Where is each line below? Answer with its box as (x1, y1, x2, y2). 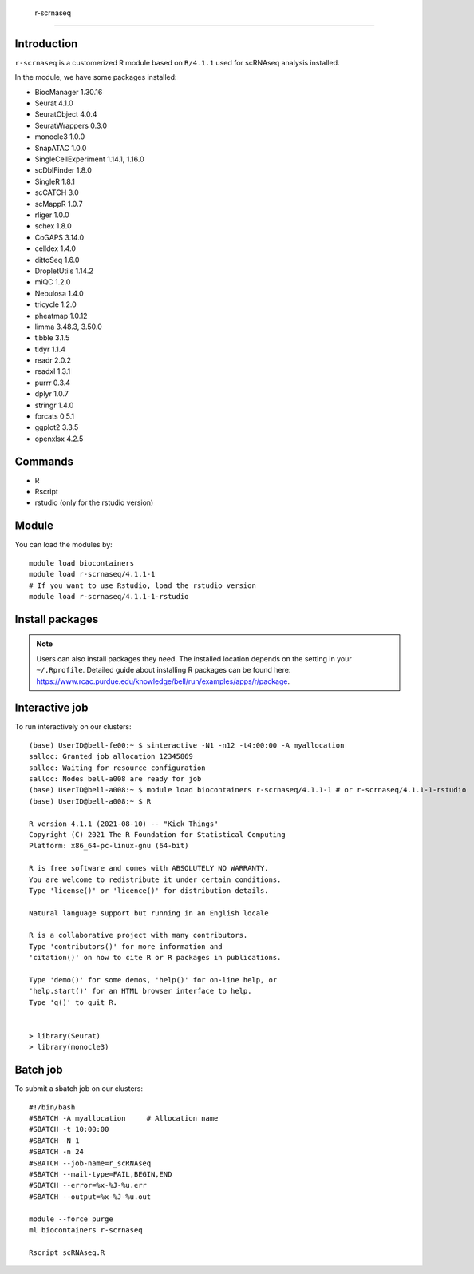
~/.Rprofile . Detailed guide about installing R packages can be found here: (36, 665, 291, 675)
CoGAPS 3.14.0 (34, 232, 85, 242)
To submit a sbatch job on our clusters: (14, 1084, 144, 1093)
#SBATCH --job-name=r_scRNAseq (29, 1158, 152, 1168)
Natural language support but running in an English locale (29, 908, 269, 918)
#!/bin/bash (29, 1102, 76, 1112)
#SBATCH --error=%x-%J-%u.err (29, 1181, 148, 1190)
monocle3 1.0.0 (34, 132, 85, 141)
